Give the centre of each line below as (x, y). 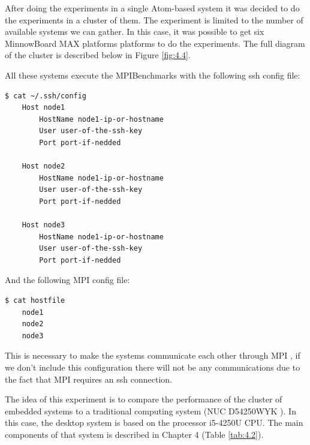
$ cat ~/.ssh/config (46, 96)
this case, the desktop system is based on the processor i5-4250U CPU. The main (154, 423)
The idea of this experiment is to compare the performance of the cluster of (144, 399)
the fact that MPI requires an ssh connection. (88, 379)
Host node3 (43, 225)
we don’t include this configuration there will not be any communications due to (153, 367)
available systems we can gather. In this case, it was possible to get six (135, 31)
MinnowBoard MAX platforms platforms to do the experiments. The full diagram (155, 43)
